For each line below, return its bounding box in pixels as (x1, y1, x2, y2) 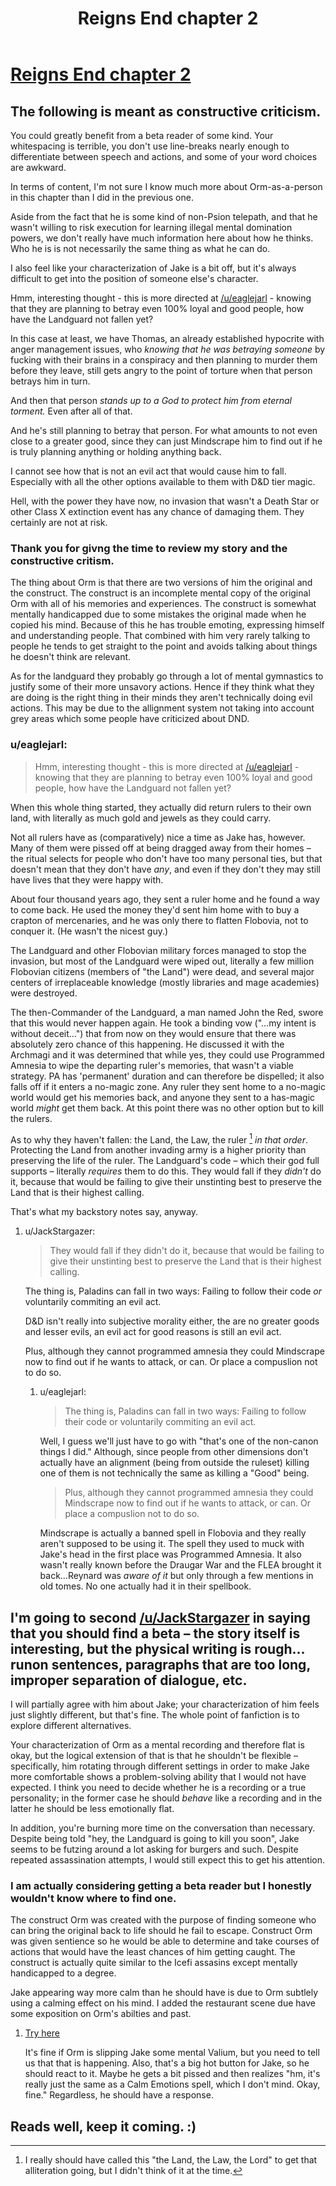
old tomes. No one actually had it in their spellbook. (39, 1580, 252, 1592)
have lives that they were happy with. (10, 873, 164, 886)
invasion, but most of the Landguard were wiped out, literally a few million (10, 955, 315, 967)
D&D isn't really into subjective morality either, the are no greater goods (24, 1315, 320, 1327)
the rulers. (10, 1112, 53, 1124)
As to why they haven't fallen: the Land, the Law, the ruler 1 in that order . (10, 1132, 309, 1146)
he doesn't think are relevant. (10, 651, 132, 663)
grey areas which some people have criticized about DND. (10, 713, 250, 725)
